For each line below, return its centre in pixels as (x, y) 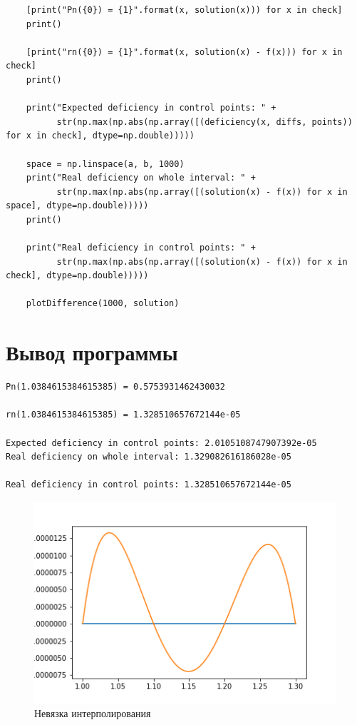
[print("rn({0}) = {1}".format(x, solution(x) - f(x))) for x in (184, 52)
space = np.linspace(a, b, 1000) (105, 164)
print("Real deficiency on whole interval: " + (141, 178)
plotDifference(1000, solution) (103, 304)
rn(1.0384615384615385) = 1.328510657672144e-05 (123, 415)
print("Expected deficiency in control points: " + (151, 108)
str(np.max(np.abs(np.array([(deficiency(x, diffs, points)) (205, 122)
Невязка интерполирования (93, 713)
